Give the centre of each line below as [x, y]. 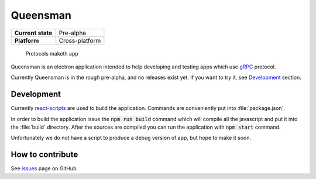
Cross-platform [80, 40]
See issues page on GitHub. [44, 168]
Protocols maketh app [52, 53]
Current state [33, 33]
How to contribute [44, 155]
